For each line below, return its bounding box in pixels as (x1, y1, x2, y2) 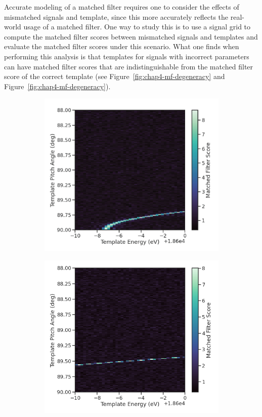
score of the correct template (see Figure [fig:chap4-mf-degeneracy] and (4, 71, 225, 82)
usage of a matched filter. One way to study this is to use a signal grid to (23, 21, 251, 32)
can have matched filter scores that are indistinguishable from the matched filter (4, 61, 253, 71)
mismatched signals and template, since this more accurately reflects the (4, 11, 229, 22)
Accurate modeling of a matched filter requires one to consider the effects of (4, 2, 239, 12)
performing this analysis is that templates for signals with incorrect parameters (4, 51, 249, 61)
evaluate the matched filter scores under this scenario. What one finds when (4, 41, 239, 52)
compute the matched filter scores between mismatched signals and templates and (4, 31, 258, 42)
